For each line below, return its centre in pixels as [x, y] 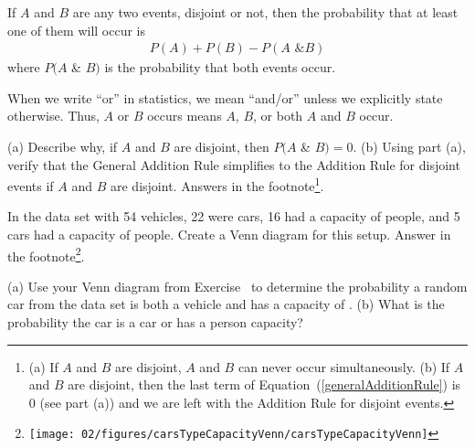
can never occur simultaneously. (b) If [344, 366]
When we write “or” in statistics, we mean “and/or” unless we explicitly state [225, 97]
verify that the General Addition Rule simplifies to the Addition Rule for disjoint [234, 164]
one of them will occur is [76, 30]
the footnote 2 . [46, 254]
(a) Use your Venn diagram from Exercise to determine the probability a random [237, 286]
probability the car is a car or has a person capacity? [155, 322]
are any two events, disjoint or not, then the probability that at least [265, 12]
